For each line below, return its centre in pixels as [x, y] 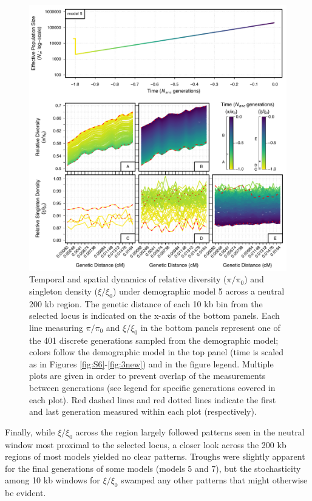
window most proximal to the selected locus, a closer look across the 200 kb [146, 444]
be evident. [25, 493]
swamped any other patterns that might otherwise [214, 480]
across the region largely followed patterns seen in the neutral [190, 431]
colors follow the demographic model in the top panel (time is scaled [157, 352]
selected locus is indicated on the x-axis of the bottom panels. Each [154, 315]
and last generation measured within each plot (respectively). [143, 411]
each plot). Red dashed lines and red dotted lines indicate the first [153, 399]
